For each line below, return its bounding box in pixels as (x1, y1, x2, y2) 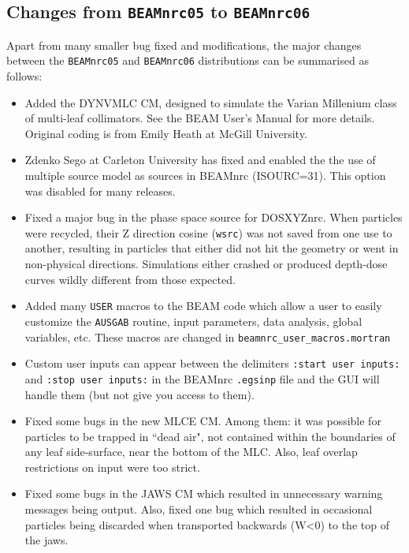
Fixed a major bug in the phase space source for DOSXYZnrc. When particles (24, 209, 403, 226)
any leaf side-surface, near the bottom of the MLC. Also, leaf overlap (24, 443, 358, 460)
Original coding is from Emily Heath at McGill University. (24, 125, 307, 141)
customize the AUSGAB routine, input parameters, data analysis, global (24, 312, 363, 329)
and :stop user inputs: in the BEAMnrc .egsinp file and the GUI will (24, 370, 380, 387)
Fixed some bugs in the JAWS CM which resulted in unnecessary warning (24, 485, 383, 502)
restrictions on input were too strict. (24, 458, 200, 475)
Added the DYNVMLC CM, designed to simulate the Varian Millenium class (24, 94, 397, 110)
